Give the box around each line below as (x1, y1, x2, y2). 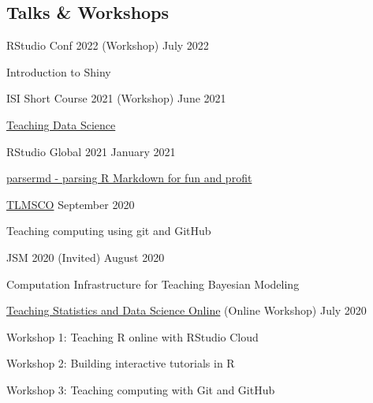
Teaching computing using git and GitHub (6, 222, 211, 239)
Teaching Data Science (6, 116, 116, 132)
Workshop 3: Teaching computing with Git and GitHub (6, 381, 275, 397)
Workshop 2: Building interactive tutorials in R (6, 355, 235, 371)
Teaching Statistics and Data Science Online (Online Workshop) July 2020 (6, 302, 367, 319)
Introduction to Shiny (6, 63, 111, 80)
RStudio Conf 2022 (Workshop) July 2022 (6, 37, 209, 54)
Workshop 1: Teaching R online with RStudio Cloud (6, 328, 259, 345)
